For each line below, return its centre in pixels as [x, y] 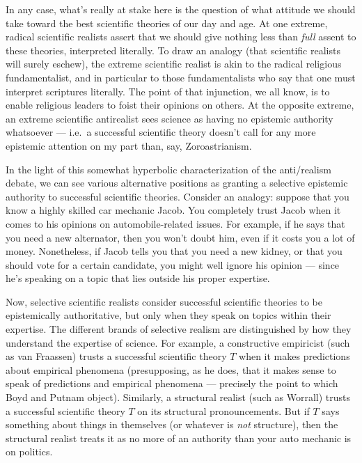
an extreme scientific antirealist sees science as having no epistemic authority [170, 118]
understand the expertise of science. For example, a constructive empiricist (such [178, 342]
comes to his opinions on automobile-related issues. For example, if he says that [175, 223]
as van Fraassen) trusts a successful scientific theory [116, 356]
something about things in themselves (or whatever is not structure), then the [172, 424]
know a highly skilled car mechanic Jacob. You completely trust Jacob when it [173, 210]
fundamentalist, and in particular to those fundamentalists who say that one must [181, 77]
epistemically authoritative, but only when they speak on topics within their [168, 315]
